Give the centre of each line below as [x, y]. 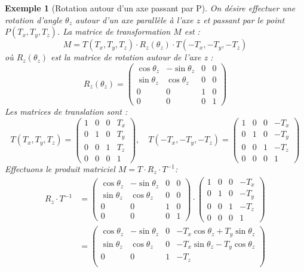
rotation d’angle [34, 19]
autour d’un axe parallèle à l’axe [134, 19]
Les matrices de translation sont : [66, 111]
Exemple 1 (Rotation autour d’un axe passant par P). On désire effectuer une [150, 8]
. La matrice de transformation [114, 31]
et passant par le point [244, 19]
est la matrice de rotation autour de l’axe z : [132, 57]
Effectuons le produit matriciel [60, 169]
